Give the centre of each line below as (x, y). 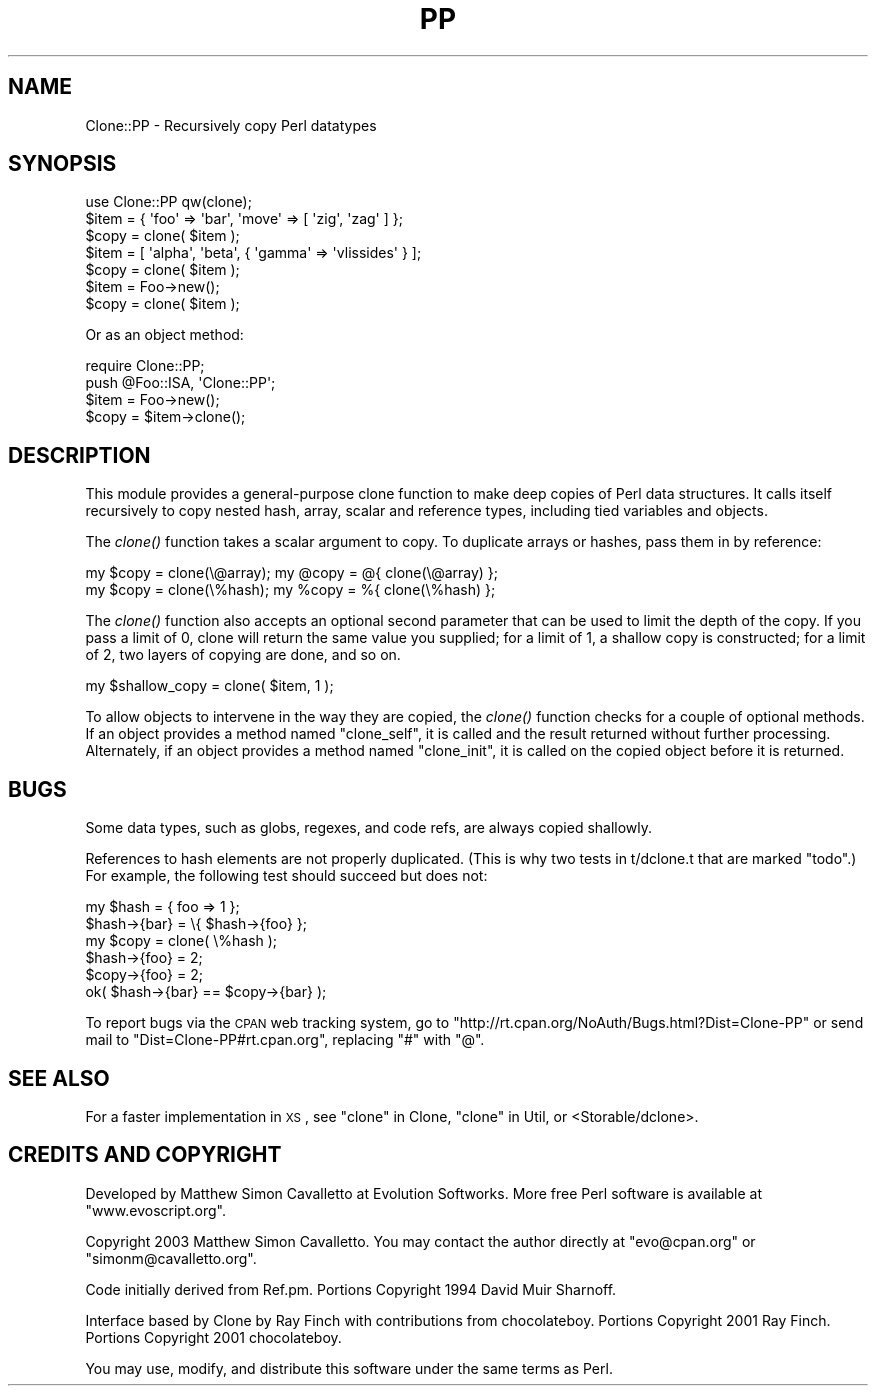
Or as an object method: (164, 335)
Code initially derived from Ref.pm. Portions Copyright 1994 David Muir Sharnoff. (351, 1289)
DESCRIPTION (79, 455)
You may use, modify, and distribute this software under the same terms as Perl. (349, 1368)
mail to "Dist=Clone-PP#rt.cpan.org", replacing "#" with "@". (285, 1040)
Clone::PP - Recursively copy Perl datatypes (231, 125)
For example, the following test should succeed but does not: (286, 876)
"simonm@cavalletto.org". (171, 1258)
